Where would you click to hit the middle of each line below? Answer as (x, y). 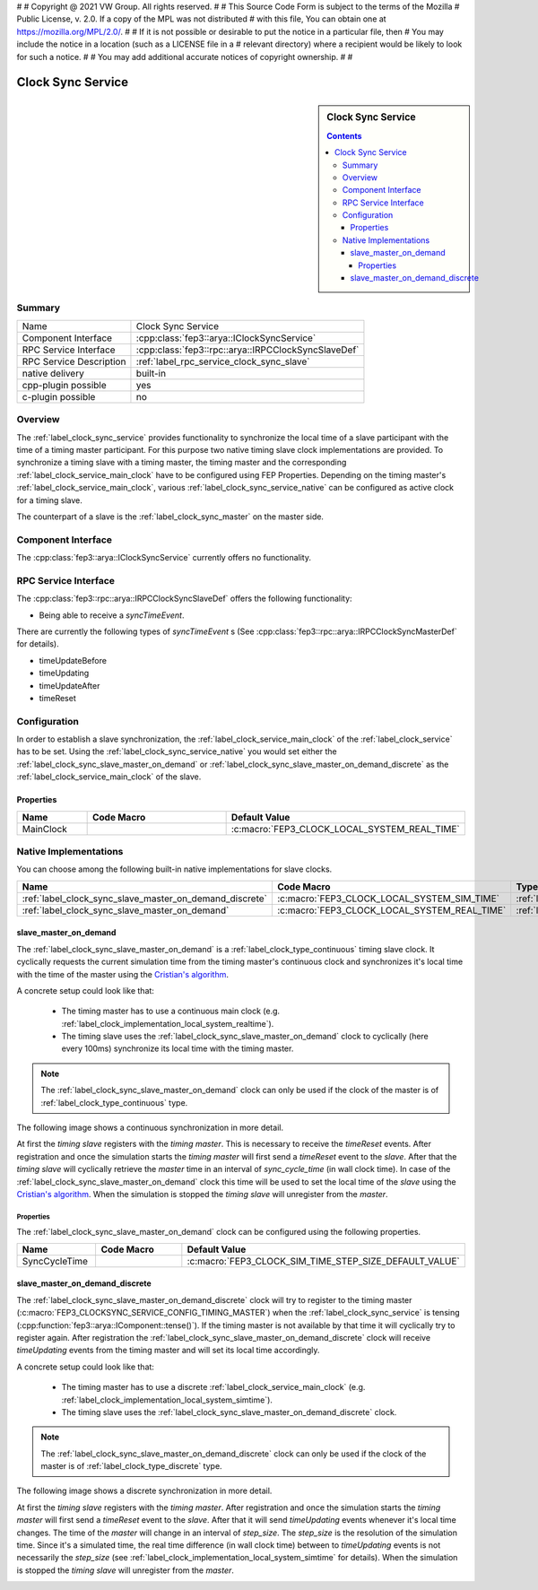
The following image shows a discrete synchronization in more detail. (144, 1491)
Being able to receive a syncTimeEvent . (112, 615)
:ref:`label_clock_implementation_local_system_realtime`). (168, 1023)
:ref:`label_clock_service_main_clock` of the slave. (109, 777)
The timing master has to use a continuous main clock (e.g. (171, 1011)
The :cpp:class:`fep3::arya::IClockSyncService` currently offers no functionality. (164, 558)
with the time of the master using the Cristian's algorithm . (122, 974)
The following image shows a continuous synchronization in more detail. (150, 1128)
